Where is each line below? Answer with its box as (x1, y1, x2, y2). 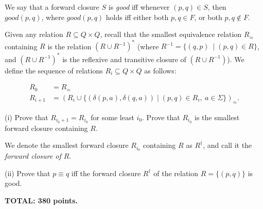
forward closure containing (5, 122, 88, 133)
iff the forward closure (71, 167, 141, 178)
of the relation (153, 167, 199, 178)
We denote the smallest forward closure (5, 140, 129, 150)
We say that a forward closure (5, 2, 99, 12)
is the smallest (194, 111, 240, 122)
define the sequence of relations (5, 65, 103, 75)
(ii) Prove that (5, 167, 50, 178)
